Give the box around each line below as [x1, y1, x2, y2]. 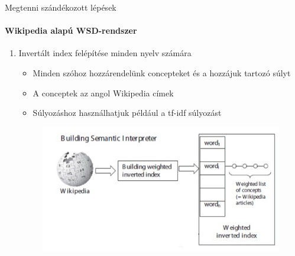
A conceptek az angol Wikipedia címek [33, 86, 174, 99]
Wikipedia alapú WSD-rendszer [5, 24, 137, 37]
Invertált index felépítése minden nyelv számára [18, 47, 192, 59]
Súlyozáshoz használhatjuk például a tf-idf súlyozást [33, 106, 222, 119]
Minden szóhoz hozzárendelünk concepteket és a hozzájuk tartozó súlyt [33, 66, 291, 79]
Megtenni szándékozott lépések [5, 1, 116, 13]
